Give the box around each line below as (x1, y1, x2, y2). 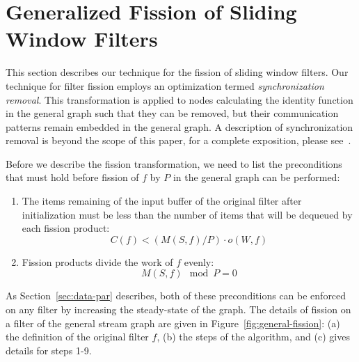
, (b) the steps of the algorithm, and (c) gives (157, 329, 350, 344)
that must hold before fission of (6, 170, 139, 184)
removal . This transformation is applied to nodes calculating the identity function (6, 92, 353, 107)
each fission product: (22, 221, 110, 235)
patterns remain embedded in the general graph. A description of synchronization (6, 119, 353, 134)
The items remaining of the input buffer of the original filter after (22, 194, 302, 208)
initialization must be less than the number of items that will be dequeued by (22, 207, 353, 221)
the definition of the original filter (6, 329, 149, 344)
